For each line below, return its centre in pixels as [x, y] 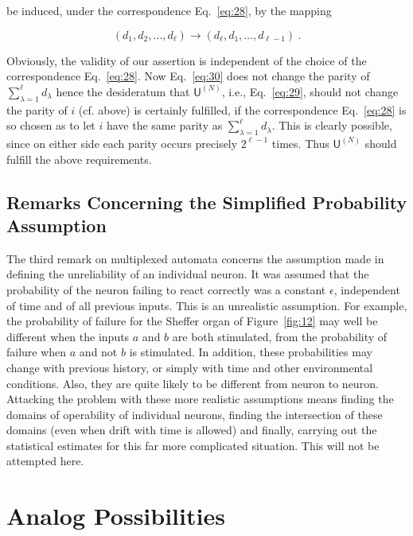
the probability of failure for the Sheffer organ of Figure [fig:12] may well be [192, 321]
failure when [37, 352]
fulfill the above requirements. [79, 159]
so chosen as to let [51, 125]
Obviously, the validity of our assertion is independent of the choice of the [187, 60]
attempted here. [45, 461]
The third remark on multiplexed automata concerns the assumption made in [195, 258]
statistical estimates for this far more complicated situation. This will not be [193, 445]
